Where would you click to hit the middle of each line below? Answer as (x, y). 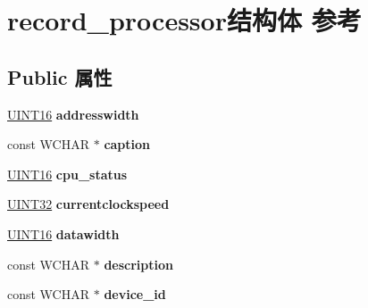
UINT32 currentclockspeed (88, 204)
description (138, 264)
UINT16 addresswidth (73, 114)
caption (127, 144)
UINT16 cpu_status (67, 174)
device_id (135, 294)
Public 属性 (60, 76)
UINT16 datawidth (63, 233)
